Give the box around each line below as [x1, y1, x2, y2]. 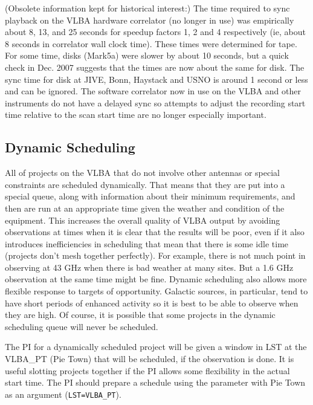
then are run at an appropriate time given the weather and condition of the [5, 201, 285, 214]
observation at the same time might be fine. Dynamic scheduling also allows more [5, 273, 307, 285]
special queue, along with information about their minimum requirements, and [5, 190, 295, 202]
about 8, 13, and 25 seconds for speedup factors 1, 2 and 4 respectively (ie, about [5, 25, 306, 38]
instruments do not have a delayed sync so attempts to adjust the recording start [5, 96, 306, 109]
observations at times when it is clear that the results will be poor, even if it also [5, 225, 305, 238]
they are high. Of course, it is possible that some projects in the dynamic [5, 308, 276, 321]
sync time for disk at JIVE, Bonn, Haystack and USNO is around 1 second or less [5, 73, 308, 85]
